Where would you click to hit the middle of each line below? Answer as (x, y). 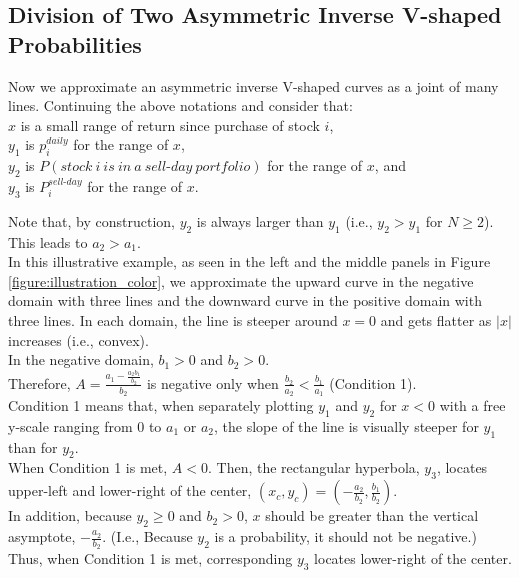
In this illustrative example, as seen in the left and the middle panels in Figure (249, 261)
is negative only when (212, 382)
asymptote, (42, 536)
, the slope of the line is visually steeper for (346, 425)
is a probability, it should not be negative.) (345, 536)
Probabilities (75, 43)
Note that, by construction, (91, 220)
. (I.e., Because (147, 536)
